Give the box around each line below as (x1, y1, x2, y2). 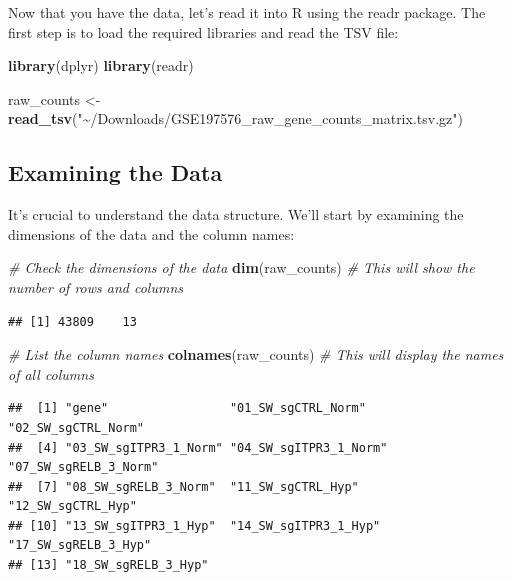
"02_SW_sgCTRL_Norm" (8, 420, 145, 435)
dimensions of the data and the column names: (8, 223, 295, 244)
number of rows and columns (8, 276, 183, 297)
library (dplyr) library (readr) (8, 55, 194, 76)
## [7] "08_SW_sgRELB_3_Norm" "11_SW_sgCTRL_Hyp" (8, 479, 359, 494)
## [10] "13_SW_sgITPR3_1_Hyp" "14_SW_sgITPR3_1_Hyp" (8, 518, 381, 533)
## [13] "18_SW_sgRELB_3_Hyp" (8, 558, 209, 573)
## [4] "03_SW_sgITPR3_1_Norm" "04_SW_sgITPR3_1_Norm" (8, 440, 388, 455)
